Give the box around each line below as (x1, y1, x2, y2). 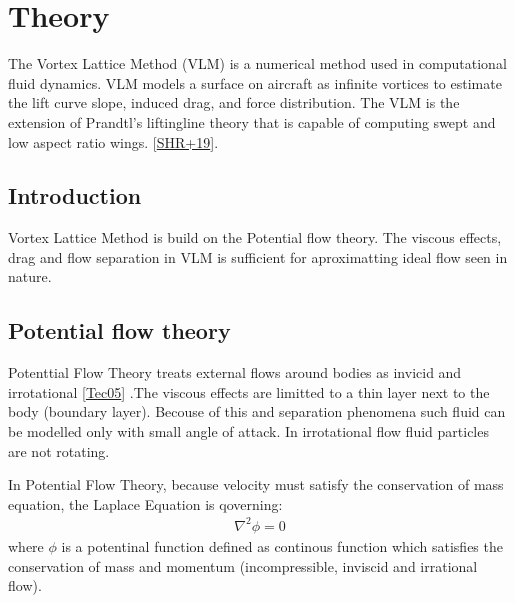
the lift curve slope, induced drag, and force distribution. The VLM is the (8, 92, 460, 113)
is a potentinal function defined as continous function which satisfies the (61, 535, 503, 556)
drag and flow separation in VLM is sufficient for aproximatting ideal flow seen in (8, 246, 508, 267)
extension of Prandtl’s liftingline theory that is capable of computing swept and (8, 111, 496, 132)
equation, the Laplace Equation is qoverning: (8, 493, 283, 514)
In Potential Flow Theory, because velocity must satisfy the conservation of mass (8, 474, 504, 495)
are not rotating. (8, 440, 110, 461)
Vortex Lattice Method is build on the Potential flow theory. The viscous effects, (8, 227, 502, 248)
